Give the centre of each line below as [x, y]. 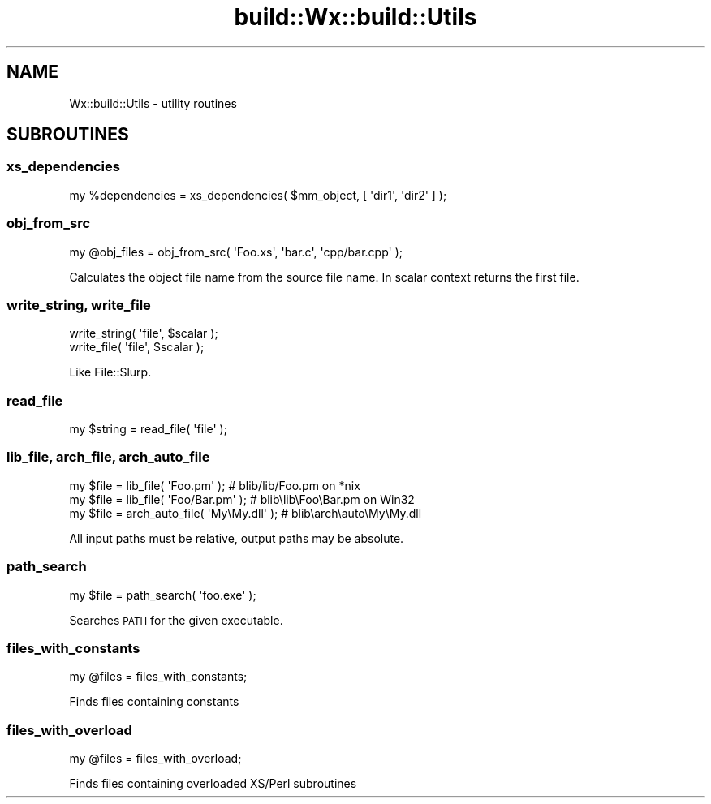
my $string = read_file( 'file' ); [148, 429]
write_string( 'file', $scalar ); [144, 333]
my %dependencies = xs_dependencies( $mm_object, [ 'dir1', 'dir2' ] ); [258, 195]
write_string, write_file [79, 305]
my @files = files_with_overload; [155, 759]
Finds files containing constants [154, 702]
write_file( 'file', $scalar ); [137, 347]
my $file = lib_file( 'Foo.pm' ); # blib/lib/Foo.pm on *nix [215, 485]
